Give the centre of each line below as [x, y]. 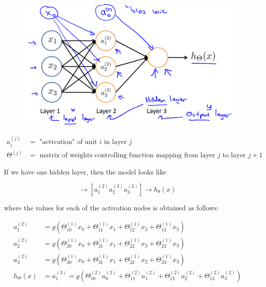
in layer [115, 142]
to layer [234, 156]
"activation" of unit [68, 142]
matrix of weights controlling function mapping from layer [127, 156]
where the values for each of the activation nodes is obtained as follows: [111, 207]
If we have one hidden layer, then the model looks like [85, 172]
